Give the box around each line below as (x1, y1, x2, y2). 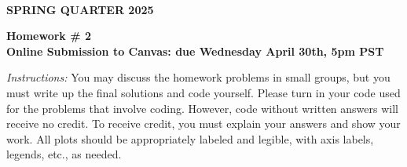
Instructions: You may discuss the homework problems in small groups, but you (6, 69, 390, 85)
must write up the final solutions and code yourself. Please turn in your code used (6, 84, 401, 100)
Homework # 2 (6, 27, 91, 44)
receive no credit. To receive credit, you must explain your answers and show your (6, 115, 401, 132)
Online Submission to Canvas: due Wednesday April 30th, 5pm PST (6, 42, 384, 59)
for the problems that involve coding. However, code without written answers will (6, 100, 398, 116)
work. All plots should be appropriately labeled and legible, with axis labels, (6, 130, 374, 147)
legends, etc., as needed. (6, 146, 122, 162)
